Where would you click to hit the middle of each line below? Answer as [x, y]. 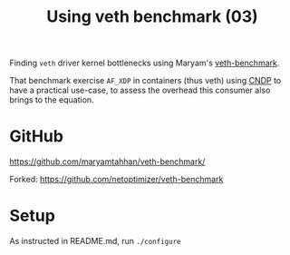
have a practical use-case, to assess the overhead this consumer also [140, 90]
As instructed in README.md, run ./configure [95, 241]
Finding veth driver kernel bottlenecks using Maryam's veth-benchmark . [145, 63]
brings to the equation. [52, 100]
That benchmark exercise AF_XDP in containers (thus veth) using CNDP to [145, 81]
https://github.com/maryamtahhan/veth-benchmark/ [107, 162]
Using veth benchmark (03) [152, 17]
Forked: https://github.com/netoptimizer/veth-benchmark [116, 180]
